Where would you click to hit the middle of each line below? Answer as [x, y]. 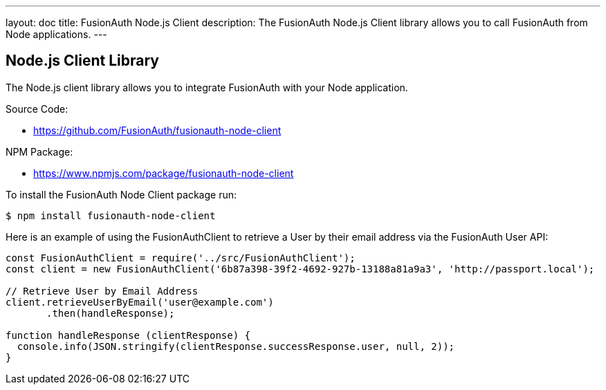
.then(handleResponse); [111, 313]
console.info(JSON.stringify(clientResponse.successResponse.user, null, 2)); [236, 346]
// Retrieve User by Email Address [102, 291]
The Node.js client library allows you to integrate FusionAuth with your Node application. [207, 87]
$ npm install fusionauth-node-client [111, 215]
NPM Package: [39, 151]
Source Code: [37, 109]
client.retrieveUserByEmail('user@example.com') [140, 302]
